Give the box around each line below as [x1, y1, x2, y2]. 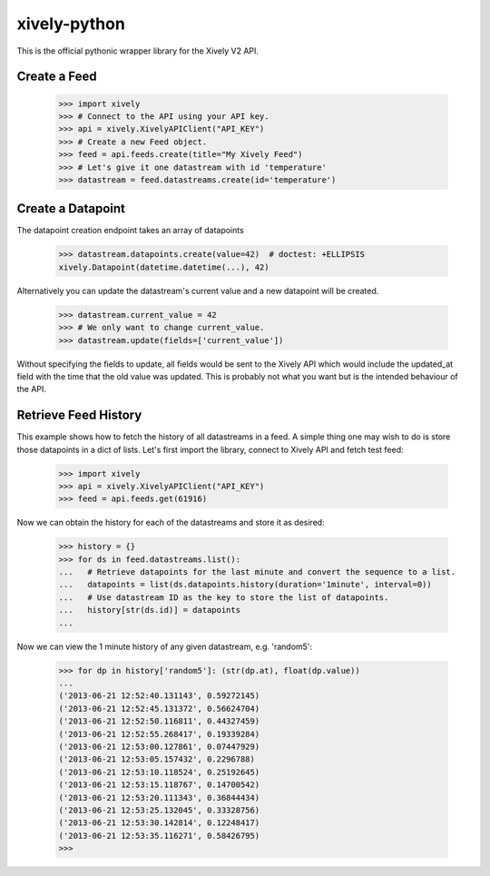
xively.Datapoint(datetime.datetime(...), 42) [58, 261, 269, 272]
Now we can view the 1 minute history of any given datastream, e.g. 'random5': [16, 641, 313, 652]
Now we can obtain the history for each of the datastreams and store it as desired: [16, 517, 326, 528]
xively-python [16, 14, 126, 34]
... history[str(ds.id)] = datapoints [58, 605, 240, 615]
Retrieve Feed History [16, 408, 142, 423]
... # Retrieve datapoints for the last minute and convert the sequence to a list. [58, 567, 456, 577]
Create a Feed [16, 69, 97, 84]
